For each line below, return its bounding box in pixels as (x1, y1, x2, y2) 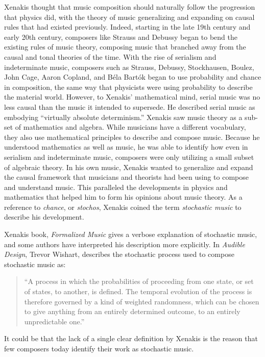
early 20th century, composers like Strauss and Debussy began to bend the (4, 31, 237, 42)
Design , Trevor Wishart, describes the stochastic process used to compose (4, 249, 234, 259)
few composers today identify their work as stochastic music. (4, 343, 194, 353)
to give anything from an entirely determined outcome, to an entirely (24, 306, 240, 317)
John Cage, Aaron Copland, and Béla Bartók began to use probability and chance (4, 72, 261, 82)
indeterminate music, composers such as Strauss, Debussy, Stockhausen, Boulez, (4, 61, 254, 72)
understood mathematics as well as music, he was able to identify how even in (4, 141, 248, 152)
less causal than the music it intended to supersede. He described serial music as (4, 101, 255, 112)
